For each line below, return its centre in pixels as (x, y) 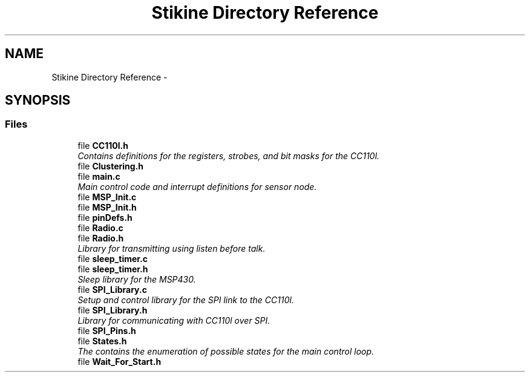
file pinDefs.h (105, 217)
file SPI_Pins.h (107, 330)
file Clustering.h (110, 166)
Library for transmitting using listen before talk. (172, 248)
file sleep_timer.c (113, 258)
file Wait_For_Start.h (119, 361)
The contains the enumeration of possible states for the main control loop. (226, 351)
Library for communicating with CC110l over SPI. (174, 320)
